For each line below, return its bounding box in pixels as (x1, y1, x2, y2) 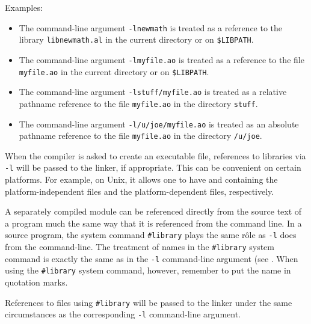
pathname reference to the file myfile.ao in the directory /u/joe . (19, 129, 262, 142)
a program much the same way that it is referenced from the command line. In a (5, 216, 302, 229)
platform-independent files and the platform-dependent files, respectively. (5, 185, 274, 197)
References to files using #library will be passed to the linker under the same (5, 296, 292, 308)
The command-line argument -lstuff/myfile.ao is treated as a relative (19, 85, 287, 98)
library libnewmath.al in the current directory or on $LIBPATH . (19, 33, 254, 46)
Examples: (5, 1, 43, 13)
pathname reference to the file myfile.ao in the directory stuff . (19, 97, 258, 109)
